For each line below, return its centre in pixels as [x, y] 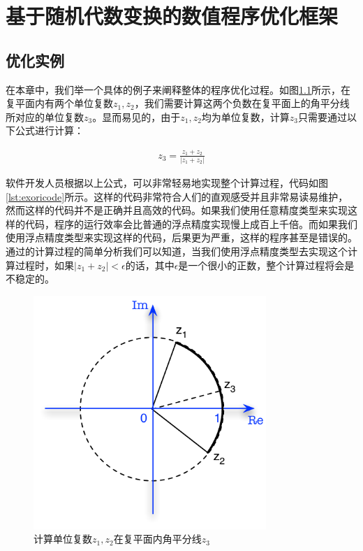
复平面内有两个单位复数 [59, 103]
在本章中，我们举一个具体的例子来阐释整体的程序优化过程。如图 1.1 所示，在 [178, 89]
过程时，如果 [44, 265]
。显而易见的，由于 [136, 116]
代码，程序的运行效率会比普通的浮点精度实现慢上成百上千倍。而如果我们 [191, 223]
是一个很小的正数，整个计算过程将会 [261, 265]
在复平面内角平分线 [157, 539]
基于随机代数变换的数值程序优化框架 [172, 16]
